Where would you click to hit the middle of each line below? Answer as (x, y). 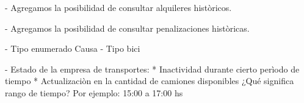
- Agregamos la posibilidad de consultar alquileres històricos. (118, 7)
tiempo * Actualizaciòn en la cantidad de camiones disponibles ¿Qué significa (150, 81)
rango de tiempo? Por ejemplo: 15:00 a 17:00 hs (94, 92)
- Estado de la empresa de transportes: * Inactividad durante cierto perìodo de (152, 69)
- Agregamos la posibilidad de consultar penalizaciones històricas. (127, 28)
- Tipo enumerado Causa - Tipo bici (73, 48)
